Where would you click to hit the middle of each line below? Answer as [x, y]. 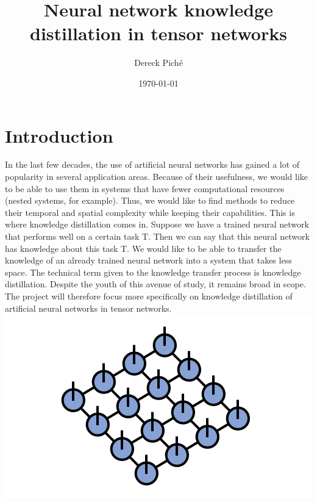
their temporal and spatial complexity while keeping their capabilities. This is [150, 212]
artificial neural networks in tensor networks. [88, 308]
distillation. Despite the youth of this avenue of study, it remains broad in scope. [155, 284]
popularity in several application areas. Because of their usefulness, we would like [157, 177]
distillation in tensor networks [158, 33]
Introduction [59, 135]
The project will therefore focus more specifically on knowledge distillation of [149, 296]
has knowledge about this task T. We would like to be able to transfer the [143, 248]
